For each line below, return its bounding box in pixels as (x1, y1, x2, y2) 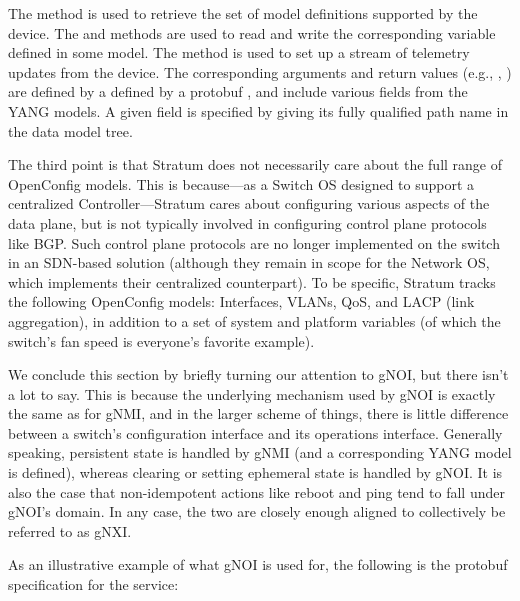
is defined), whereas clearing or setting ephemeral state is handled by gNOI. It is (8, 462, 503, 483)
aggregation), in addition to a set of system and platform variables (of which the (8, 310, 501, 331)
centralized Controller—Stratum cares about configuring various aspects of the (8, 193, 490, 214)
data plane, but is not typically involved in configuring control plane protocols (8, 212, 487, 233)
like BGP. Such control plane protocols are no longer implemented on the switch (8, 232, 500, 253)
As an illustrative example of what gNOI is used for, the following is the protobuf (8, 554, 508, 575)
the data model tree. (8, 120, 133, 141)
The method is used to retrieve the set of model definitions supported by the (8, 3, 478, 23)
